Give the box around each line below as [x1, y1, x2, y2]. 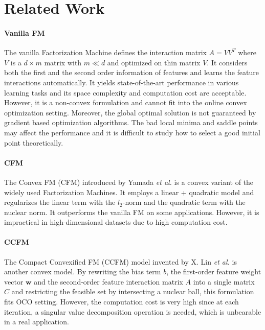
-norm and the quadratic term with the [122, 197, 246, 207]
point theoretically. [4, 137, 63, 148]
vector [4, 276, 24, 287]
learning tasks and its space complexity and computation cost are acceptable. [4, 87, 247, 98]
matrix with [44, 57, 82, 67]
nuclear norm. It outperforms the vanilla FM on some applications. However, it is [4, 206, 259, 217]
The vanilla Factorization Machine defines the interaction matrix [4, 47, 207, 58]
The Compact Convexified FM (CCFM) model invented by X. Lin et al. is [4, 256, 237, 267]
